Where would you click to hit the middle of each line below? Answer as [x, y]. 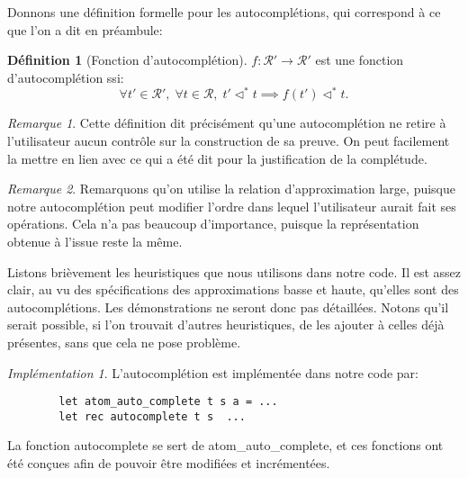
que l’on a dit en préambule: [85, 29]
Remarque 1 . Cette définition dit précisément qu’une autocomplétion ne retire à [227, 123]
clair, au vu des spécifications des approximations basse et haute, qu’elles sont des [233, 289]
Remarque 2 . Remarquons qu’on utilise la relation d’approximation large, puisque [231, 189]
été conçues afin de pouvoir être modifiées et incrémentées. [169, 463]
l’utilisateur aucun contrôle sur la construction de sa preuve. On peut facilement [229, 141]
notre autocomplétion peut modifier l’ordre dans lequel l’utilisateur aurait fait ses [232, 206]
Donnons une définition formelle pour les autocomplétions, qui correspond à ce [224, 12]
